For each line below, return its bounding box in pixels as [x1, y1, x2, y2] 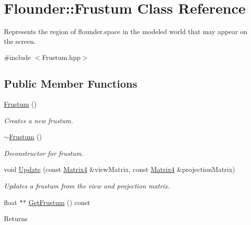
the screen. [4, 36, 36, 46]
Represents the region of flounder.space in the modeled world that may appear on [4, 26, 248, 37]
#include [4, 52, 31, 62]
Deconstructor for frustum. [4, 148, 84, 158]
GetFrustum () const [28, 197, 90, 207]
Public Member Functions [4, 76, 137, 91]
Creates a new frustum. [4, 115, 73, 125]
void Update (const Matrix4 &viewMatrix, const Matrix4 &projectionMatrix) [4, 164, 235, 174]
